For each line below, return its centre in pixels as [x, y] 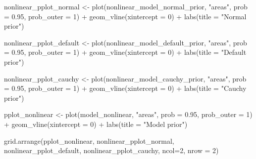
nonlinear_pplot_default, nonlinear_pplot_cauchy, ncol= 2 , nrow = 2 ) [111, 150]
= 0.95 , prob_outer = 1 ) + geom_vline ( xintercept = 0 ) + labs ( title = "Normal [125, 16]
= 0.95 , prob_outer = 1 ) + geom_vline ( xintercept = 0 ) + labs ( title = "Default [125, 52]
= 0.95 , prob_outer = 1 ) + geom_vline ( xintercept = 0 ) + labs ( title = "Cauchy [125, 88]
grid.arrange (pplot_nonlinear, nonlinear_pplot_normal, [89, 140]
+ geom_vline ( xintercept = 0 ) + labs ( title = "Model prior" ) [96, 124]
